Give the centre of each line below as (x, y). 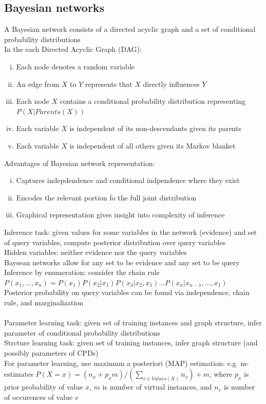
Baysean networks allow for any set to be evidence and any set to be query (122, 262)
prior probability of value (44, 387)
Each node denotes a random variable (75, 66)
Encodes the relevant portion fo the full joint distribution (106, 197)
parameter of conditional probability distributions (82, 332)
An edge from (38, 84)
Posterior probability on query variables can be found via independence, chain (127, 292)
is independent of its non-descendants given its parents (155, 128)
